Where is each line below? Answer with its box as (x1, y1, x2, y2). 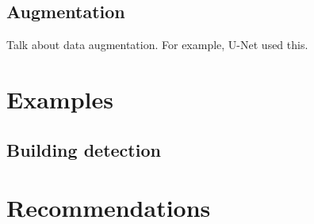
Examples (6, 82, 113, 115)
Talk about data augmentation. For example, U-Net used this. (6, 36, 308, 53)
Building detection (6, 137, 161, 161)
